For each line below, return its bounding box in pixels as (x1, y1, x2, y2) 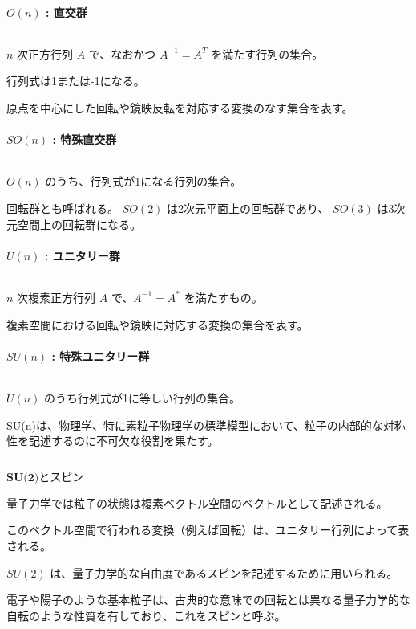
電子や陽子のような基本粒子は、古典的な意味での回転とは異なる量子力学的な (6, 591, 410, 608)
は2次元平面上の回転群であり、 (167, 199, 329, 216)
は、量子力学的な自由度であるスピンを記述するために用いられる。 (50, 564, 398, 581)
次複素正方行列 (17, 288, 96, 305)
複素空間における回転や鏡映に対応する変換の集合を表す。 (6, 316, 309, 333)
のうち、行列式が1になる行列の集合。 (45, 173, 242, 190)
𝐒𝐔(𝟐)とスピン (6, 472, 84, 484)
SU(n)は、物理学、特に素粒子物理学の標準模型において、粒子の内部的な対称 (6, 416, 406, 433)
